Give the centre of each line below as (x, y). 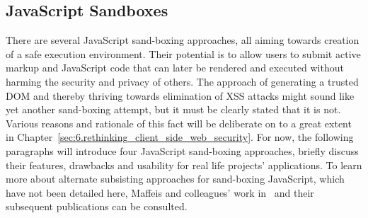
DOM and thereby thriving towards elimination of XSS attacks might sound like (180, 95)
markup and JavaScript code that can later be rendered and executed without (175, 68)
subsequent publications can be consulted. (97, 206)
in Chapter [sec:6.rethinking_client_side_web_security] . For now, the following (180, 137)
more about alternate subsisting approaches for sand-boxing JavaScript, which (175, 179)
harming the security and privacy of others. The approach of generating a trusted (182, 81)
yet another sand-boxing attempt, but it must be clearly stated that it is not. (173, 109)
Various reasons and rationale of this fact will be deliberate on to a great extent (179, 123)
